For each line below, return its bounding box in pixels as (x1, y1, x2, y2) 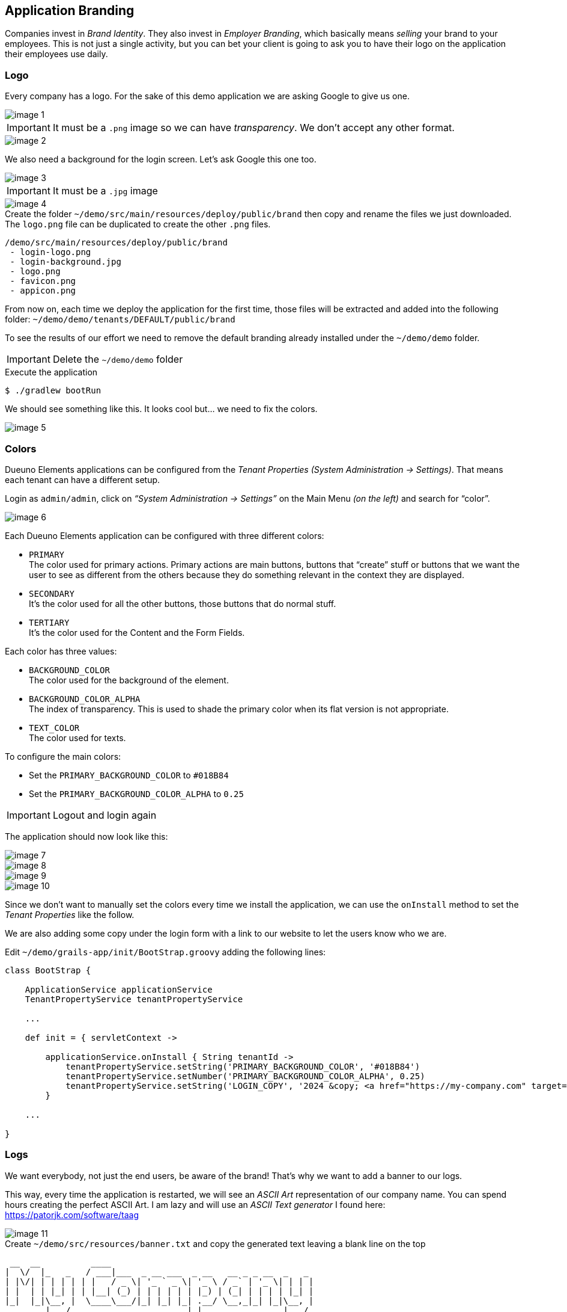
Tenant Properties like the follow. (5, 909, 135, 920)
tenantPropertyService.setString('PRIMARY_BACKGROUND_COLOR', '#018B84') (65, 1061, 420, 1071)
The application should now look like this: (5, 831, 168, 842)
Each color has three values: (5, 645, 117, 656)
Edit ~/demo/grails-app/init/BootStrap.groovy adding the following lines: (5, 946, 326, 957)
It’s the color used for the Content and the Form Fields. (29, 627, 245, 638)
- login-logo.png (10, 247, 91, 257)
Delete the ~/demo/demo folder (52, 353, 183, 366)
